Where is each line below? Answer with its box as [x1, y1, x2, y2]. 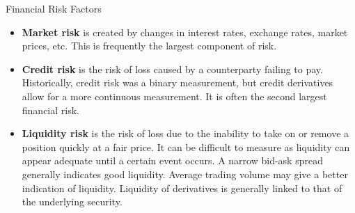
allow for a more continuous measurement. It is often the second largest [22, 88, 327, 103]
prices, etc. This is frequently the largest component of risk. [22, 38, 277, 53]
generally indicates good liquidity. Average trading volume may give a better [22, 166, 348, 181]
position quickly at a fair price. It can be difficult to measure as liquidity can [22, 139, 350, 154]
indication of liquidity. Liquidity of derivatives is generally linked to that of [22, 180, 342, 195]
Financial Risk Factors [6, 1, 102, 15]
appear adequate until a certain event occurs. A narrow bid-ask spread [22, 153, 323, 168]
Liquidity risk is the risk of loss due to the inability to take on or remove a [22, 126, 349, 141]
